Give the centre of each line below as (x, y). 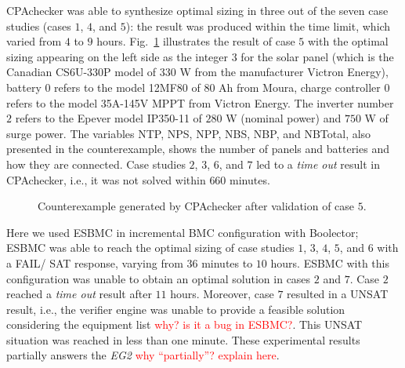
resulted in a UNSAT (338, 294)
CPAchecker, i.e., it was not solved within (106, 179)
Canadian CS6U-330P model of (81, 72)
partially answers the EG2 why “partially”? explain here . (143, 355)
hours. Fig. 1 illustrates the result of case (196, 41)
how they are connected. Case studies (96, 164)
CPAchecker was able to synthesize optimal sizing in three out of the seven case (197, 10)
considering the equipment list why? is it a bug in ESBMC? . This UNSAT (184, 324)
